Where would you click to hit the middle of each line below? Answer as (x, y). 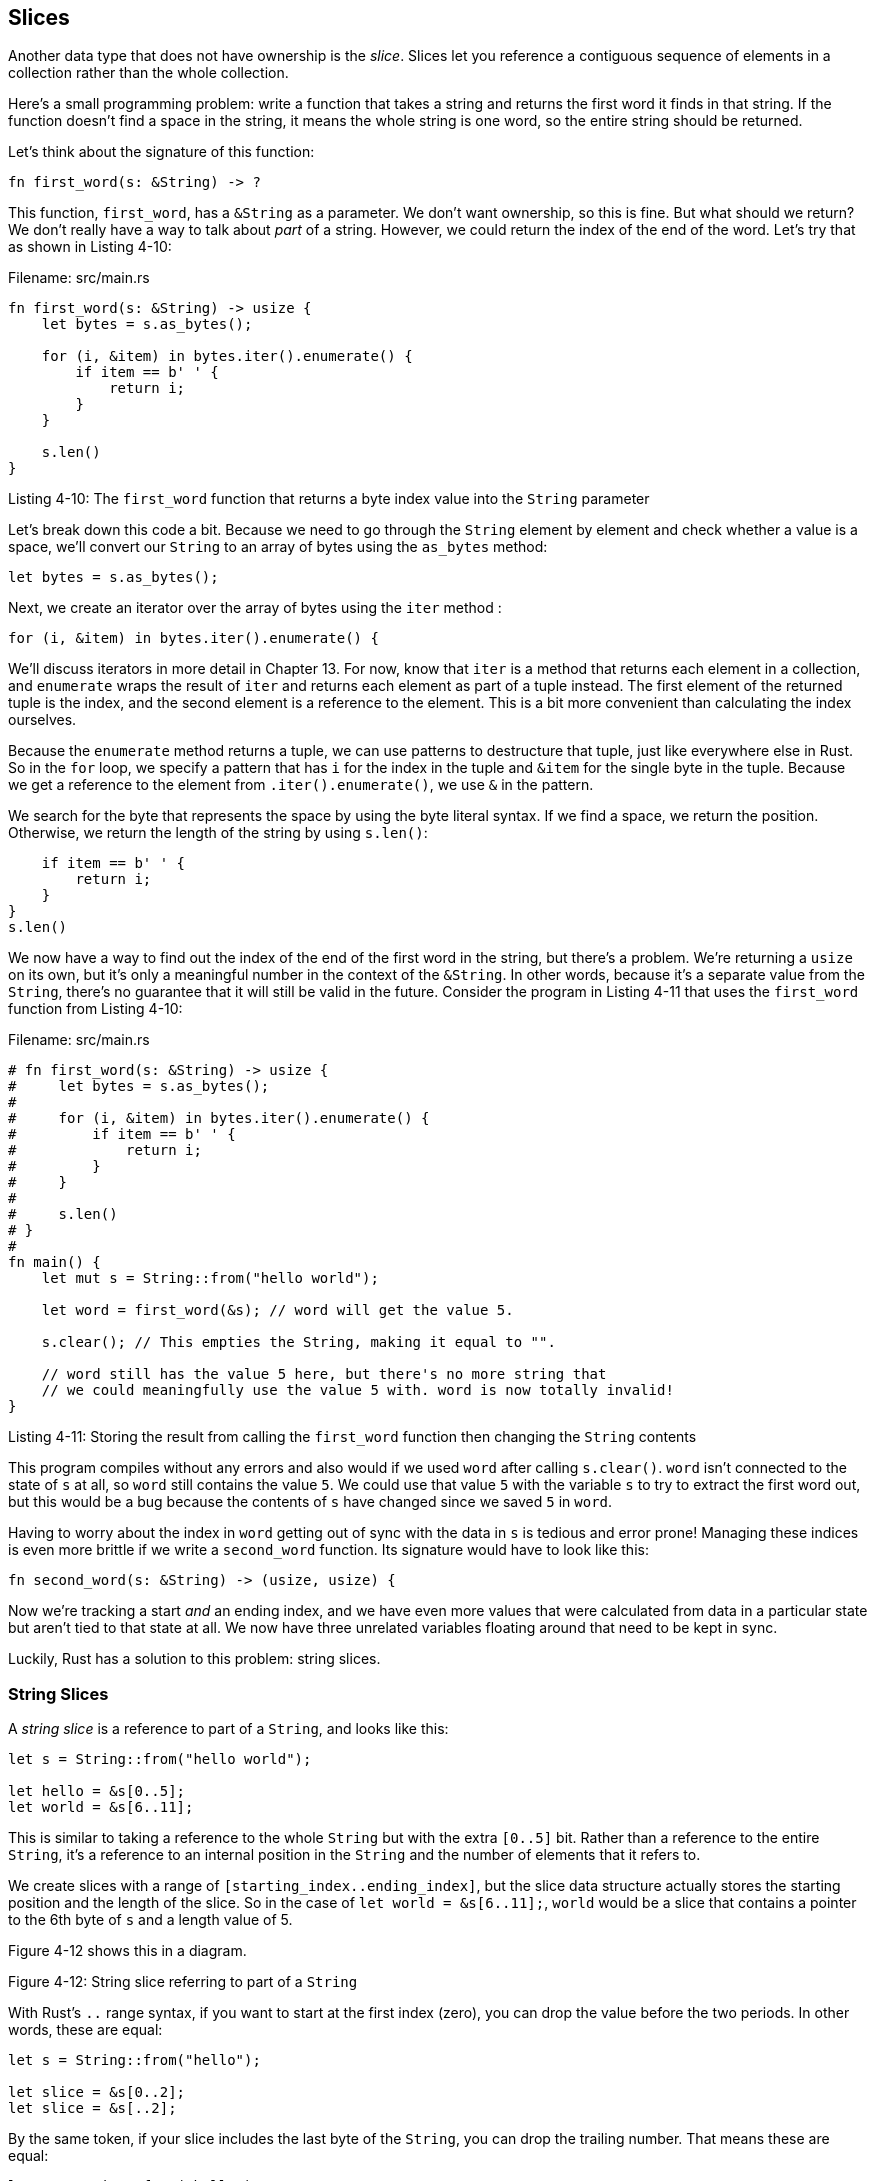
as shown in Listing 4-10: (90, 247)
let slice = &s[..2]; (92, 2108)
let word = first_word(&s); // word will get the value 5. (277, 1310)
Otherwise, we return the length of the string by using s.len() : (218, 833)
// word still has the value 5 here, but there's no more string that (324, 1374)
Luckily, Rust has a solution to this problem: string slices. (194, 1659)
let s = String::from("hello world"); (160, 1759)
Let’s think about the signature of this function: (161, 152)
